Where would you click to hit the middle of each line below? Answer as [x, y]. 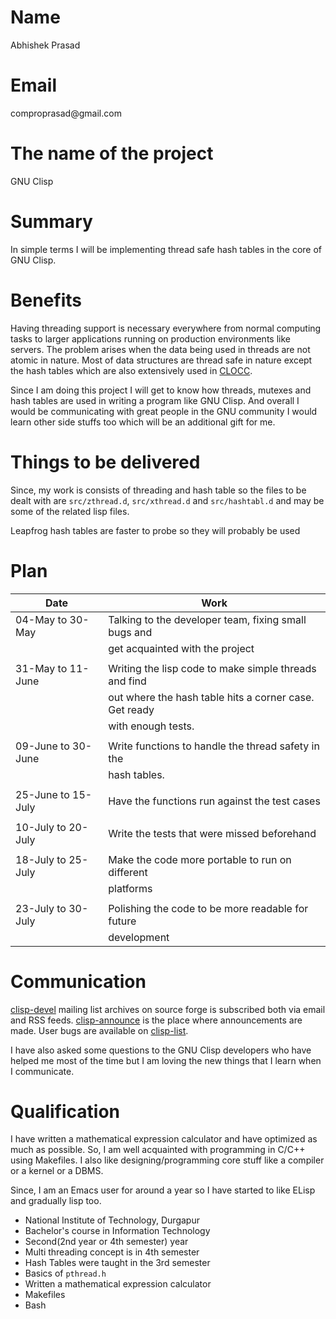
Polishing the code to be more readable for [208, 908]
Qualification [65, 1111]
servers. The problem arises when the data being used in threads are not [160, 349]
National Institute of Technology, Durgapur [112, 1220]
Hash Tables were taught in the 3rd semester [117, 1263]
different [128, 872]
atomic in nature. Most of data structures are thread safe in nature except [161, 360]
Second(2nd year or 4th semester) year [106, 1242]
